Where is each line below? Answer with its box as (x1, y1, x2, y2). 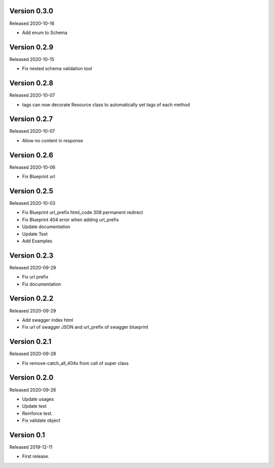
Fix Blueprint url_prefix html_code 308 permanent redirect (22, 209, 143, 215)
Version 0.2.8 (9, 79, 53, 87)
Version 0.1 (9, 430, 45, 439)
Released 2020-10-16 (9, 20, 55, 26)
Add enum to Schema (22, 29, 67, 36)
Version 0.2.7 (9, 115, 53, 123)
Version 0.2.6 (9, 150, 53, 160)
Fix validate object (22, 417, 60, 424)
